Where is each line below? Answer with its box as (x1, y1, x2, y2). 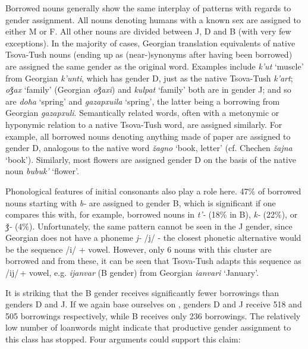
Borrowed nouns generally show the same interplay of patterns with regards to (5, 2, 291, 14)
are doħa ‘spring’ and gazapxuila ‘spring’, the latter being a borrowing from (5, 95, 280, 107)
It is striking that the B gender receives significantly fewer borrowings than (5, 286, 279, 298)
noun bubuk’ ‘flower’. (5, 165, 79, 177)
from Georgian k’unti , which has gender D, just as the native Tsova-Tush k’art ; (5, 71, 293, 84)
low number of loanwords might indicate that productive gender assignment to (5, 321, 291, 334)
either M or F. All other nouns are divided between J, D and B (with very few (5, 25, 291, 37)
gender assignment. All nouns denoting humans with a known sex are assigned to (5, 13, 301, 26)
